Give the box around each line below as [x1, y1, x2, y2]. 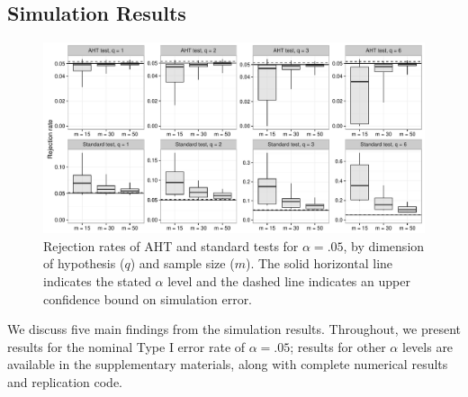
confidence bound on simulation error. [43, 289, 253, 308]
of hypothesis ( [43, 254, 125, 273]
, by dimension [343, 236, 425, 255]
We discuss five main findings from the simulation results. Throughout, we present [7, 320, 461, 338]
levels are [401, 337, 454, 356]
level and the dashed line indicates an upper [167, 271, 410, 290]
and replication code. [7, 372, 123, 391]
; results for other [290, 337, 386, 356]
